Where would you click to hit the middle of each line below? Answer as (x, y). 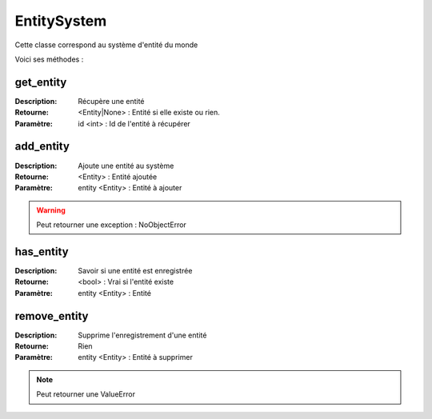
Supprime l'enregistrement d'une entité (142, 335)
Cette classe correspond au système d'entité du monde (106, 45)
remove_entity (52, 316)
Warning (51, 210)
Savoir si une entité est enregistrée (135, 271)
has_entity (42, 251)
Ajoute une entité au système (126, 166)
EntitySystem (61, 21)
